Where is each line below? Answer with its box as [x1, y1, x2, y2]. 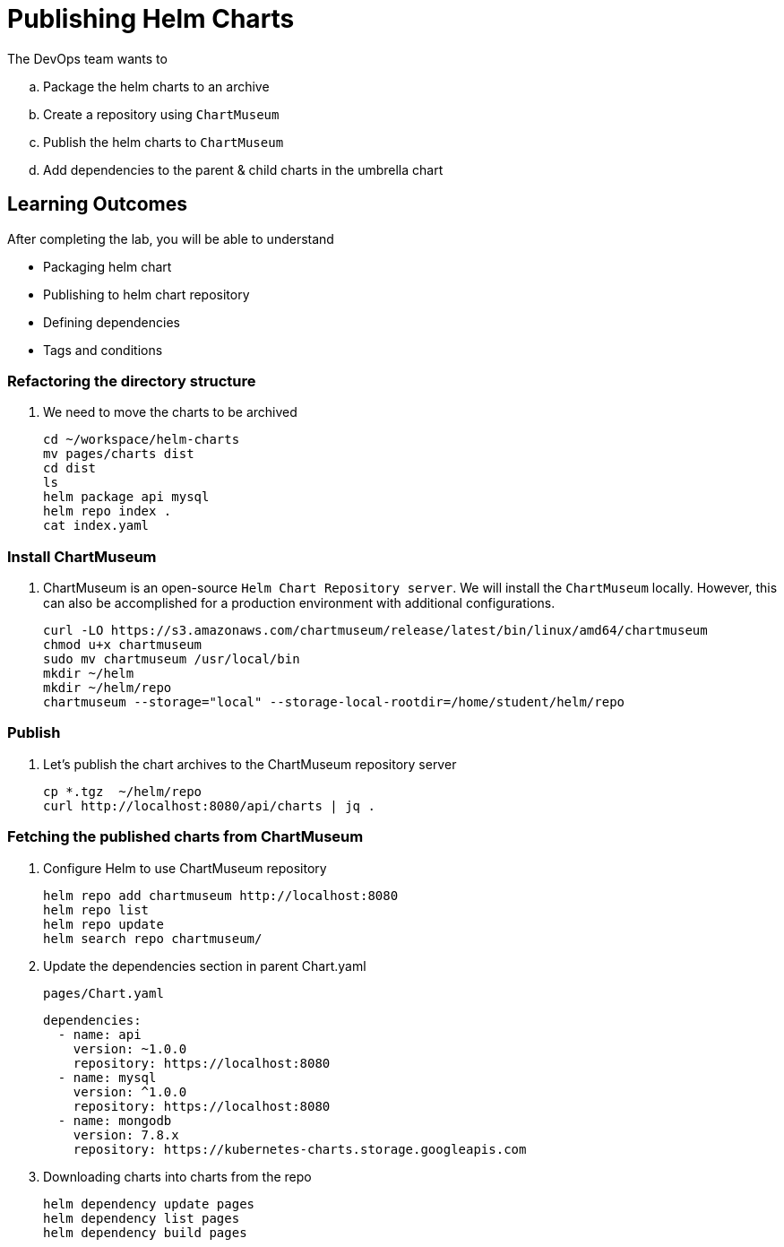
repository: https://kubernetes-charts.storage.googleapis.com [73, 1141, 527, 1156]
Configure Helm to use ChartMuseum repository [43, 860, 327, 876]
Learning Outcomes [7, 193, 187, 216]
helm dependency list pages [43, 1210, 240, 1225]
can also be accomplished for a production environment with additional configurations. [43, 595, 556, 611]
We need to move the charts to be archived [43, 404, 297, 420]
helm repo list [43, 902, 150, 917]
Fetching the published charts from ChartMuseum [7, 827, 364, 846]
